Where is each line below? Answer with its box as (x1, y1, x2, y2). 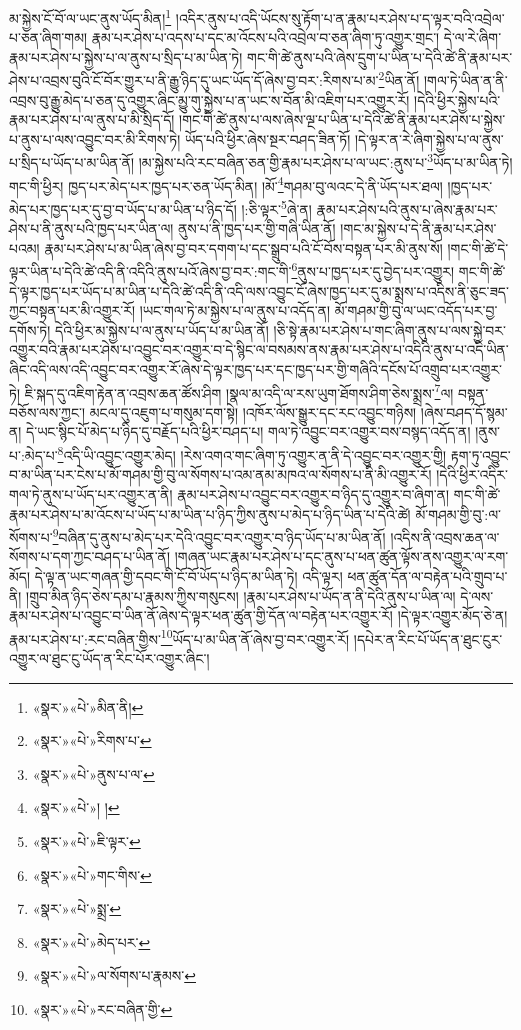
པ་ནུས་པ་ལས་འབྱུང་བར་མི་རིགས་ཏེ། (9, 128, 181, 149)
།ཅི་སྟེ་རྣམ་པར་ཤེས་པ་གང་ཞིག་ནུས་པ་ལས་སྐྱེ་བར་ (273, 319, 506, 340)
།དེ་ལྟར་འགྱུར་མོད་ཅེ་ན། (397, 605, 508, 626)
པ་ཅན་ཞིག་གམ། (9, 27, 88, 48)
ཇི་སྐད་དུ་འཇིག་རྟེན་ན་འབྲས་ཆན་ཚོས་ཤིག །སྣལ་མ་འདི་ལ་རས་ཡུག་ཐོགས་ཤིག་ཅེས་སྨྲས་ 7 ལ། (24, 379, 454, 403)
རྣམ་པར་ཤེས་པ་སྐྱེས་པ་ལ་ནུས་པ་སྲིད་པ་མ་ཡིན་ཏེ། (9, 46, 243, 67)
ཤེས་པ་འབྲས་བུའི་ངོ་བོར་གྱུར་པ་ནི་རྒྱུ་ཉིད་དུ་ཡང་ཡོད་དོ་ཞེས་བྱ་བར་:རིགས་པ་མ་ (9, 70, 379, 91)
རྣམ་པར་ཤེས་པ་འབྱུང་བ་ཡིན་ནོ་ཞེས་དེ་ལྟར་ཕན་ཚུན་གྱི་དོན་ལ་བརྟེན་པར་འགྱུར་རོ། (9, 605, 393, 626)
